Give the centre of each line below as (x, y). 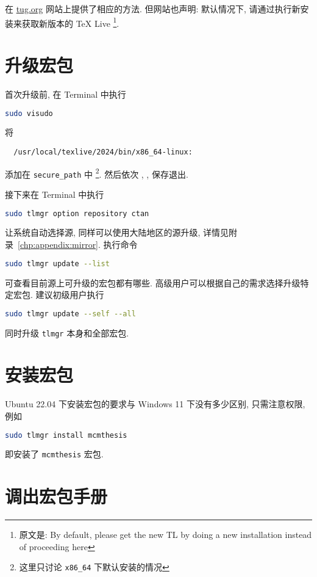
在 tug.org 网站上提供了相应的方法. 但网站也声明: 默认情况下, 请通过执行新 (153, 9)
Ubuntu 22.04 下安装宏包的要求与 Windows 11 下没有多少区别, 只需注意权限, (155, 404)
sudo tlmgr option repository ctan (77, 213)
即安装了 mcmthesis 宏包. (54, 454)
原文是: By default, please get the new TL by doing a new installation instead (166, 535)
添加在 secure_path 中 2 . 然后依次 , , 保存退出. (97, 173)
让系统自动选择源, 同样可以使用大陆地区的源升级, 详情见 (117, 232)
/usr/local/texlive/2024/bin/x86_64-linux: (103, 152)
